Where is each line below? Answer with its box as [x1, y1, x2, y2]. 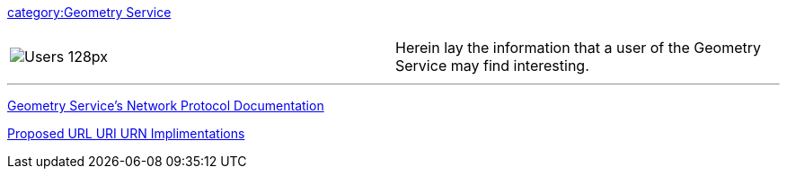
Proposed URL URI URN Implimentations [7, 126, 245, 141]
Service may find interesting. [395, 57, 589, 75]
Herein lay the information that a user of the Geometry [395, 39, 761, 57]
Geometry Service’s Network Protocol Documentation [7, 98, 324, 113]
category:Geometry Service [7, 4, 172, 20]
